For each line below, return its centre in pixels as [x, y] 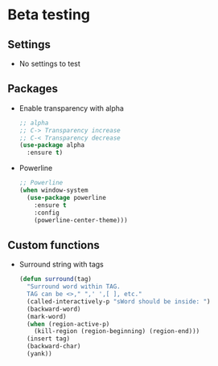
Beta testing [49, 15]
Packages [33, 89]
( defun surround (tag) [55, 279]
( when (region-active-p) [68, 324]
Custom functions [53, 245]
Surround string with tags [61, 264]
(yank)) [40, 354]
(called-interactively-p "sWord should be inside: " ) [119, 301]
